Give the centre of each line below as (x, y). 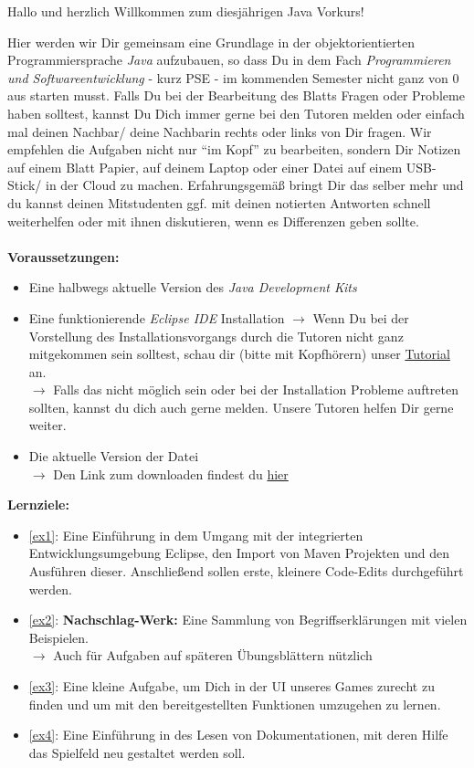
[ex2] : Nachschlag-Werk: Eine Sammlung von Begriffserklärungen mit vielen (248, 620)
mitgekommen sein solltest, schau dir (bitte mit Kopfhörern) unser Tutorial (239, 354)
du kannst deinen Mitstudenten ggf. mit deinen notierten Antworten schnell (219, 202)
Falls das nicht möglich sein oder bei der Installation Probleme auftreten (256, 389)
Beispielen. (59, 637)
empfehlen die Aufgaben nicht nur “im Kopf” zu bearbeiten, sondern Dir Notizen (234, 149)
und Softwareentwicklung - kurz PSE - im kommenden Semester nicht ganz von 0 (233, 77)
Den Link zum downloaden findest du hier (171, 473)
